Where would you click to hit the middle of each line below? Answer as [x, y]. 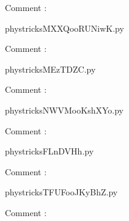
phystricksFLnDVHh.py [50, 151]
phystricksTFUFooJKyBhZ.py [61, 192]
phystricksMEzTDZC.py [50, 69]
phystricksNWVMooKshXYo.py [64, 110]
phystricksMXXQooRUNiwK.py [64, 28]
